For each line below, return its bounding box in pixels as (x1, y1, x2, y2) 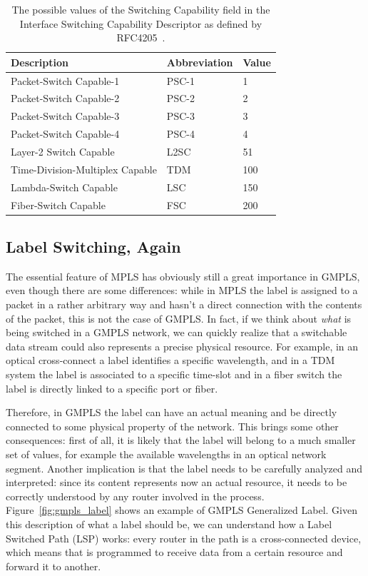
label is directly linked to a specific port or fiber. (6, 380, 218, 395)
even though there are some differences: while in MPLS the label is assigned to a (6, 283, 358, 298)
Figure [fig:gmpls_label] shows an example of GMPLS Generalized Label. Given (6, 502, 357, 517)
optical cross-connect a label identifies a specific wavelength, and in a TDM (6, 353, 335, 368)
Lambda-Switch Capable (11, 179, 118, 194)
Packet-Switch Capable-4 (11, 126, 120, 141)
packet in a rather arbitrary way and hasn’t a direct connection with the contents (6, 297, 362, 312)
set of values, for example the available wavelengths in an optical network (6, 446, 327, 461)
